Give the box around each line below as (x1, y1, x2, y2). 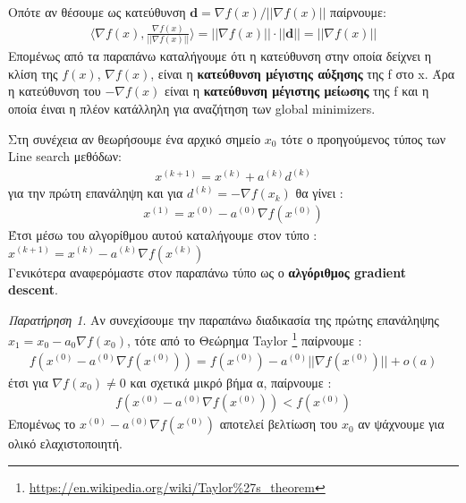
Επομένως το (8, 414, 76, 433)
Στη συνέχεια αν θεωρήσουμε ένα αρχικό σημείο (8, 129, 261, 148)
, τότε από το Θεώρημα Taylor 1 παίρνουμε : (127, 328, 362, 349)
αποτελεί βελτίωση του (219, 414, 338, 433)
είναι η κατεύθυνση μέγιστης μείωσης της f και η (165, 81, 429, 100)
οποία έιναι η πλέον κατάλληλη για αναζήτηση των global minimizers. (8, 99, 376, 118)
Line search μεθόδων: (8, 147, 122, 166)
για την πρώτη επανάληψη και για (8, 183, 183, 202)
